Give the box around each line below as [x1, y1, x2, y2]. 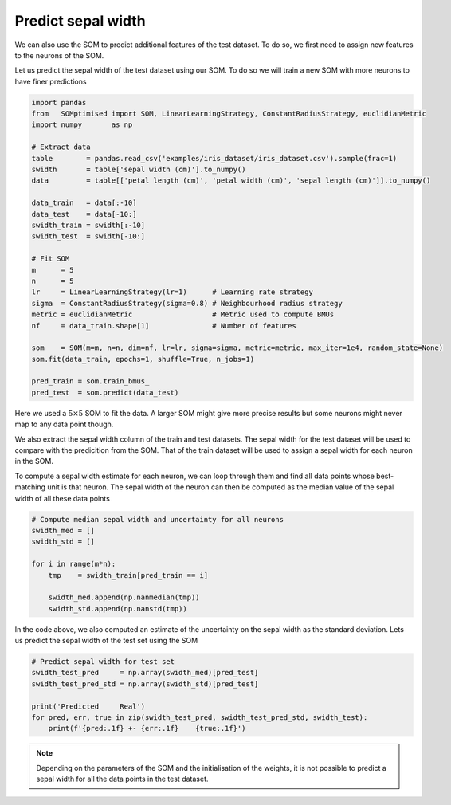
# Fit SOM [31, 254, 70, 263]
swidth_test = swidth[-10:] [31, 232, 146, 241]
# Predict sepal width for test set [31, 658, 175, 666]
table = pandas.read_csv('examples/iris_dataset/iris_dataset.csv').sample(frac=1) [31, 154, 398, 163]
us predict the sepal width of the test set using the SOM [14, 636, 198, 646]
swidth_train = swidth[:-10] [31, 221, 146, 230]
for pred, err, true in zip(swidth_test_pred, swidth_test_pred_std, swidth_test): [31, 713, 368, 721]
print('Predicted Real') [31, 701, 146, 711]
